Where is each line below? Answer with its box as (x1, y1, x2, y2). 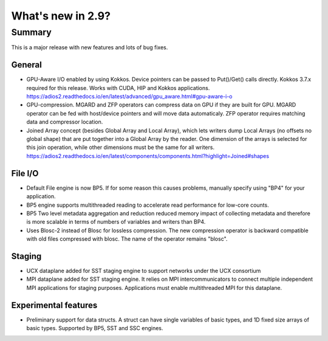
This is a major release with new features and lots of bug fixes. (11, 44, 168, 51)
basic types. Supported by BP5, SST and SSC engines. (26, 325, 163, 332)
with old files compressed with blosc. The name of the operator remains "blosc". (26, 235, 228, 243)
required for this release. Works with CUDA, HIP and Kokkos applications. (26, 84, 210, 91)
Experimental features (11, 300, 98, 310)
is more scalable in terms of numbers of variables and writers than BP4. (26, 218, 206, 226)
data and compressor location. (26, 119, 103, 126)
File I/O (11, 168, 39, 179)
